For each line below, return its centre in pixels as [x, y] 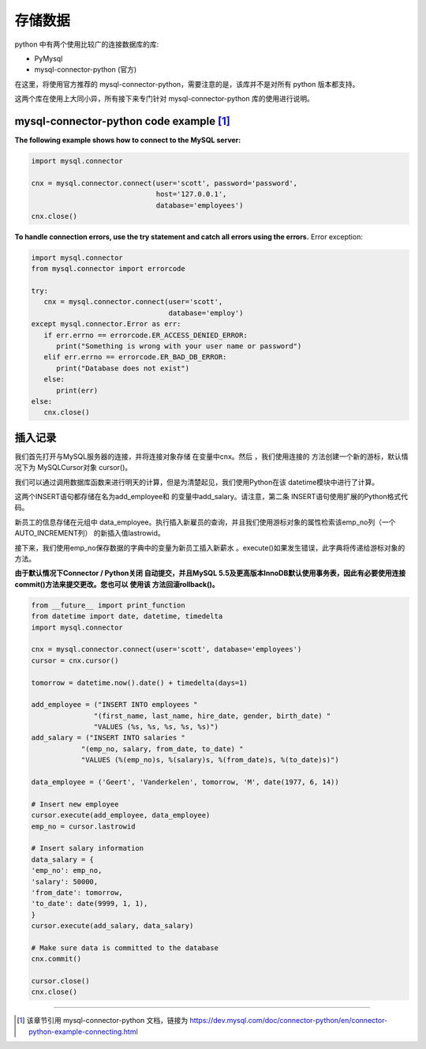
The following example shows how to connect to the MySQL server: [128, 140]
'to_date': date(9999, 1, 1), [90, 904]
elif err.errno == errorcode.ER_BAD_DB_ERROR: [135, 357]
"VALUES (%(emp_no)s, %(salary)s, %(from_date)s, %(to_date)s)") [210, 760]
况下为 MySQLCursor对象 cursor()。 [73, 468]
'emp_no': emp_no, [67, 870]
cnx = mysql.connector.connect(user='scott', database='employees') [166, 649]
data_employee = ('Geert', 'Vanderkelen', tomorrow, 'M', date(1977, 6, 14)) [185, 782]
